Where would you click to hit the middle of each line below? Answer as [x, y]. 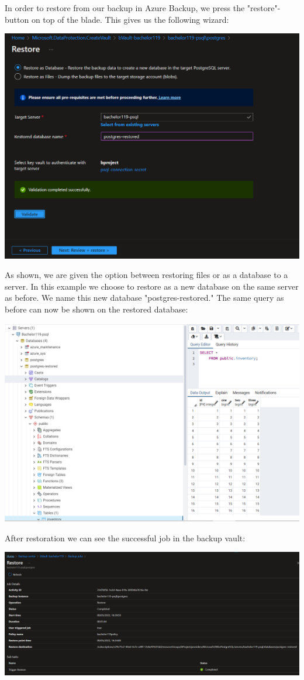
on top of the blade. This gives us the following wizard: [130, 19]
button [17, 19]
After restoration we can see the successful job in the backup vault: [125, 538]
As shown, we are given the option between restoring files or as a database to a [146, 275]
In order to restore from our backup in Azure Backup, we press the [125, 8]
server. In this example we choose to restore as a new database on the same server [152, 286]
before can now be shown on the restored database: [96, 309]
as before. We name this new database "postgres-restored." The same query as [144, 298]
